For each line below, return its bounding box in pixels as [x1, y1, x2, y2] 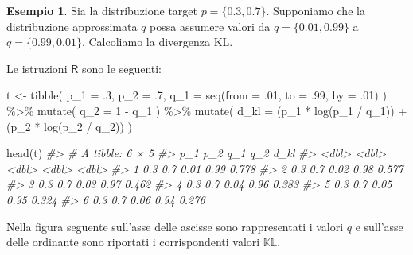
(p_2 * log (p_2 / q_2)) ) [6, 118, 132, 134]
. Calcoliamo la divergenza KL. [81, 33, 233, 50]
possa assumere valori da [150, 17, 271, 34]
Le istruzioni [6, 60, 68, 76]
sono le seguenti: [81, 60, 162, 76]
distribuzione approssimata [6, 17, 138, 34]
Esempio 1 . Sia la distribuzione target [6, 2, 198, 18]
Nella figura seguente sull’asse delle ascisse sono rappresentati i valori [6, 218, 344, 234]
